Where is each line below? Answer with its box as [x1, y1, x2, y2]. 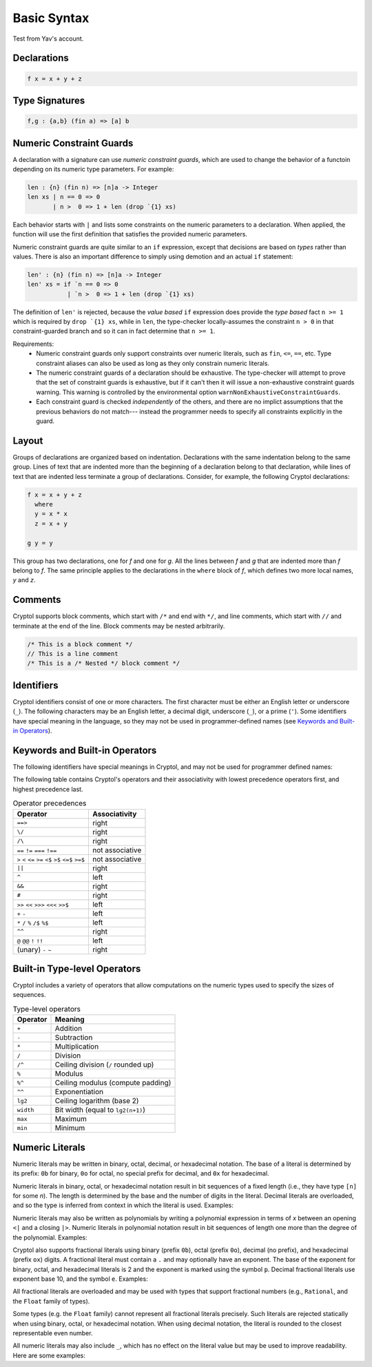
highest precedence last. [12, 785, 83, 793]
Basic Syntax [12, 10, 90, 25]
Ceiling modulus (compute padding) [54, 1078, 172, 1088]
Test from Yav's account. [12, 34, 84, 43]
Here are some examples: [12, 1351, 86, 1359]
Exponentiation [54, 1087, 103, 1097]
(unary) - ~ [17, 945, 52, 954]
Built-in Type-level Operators [12, 963, 141, 974]
